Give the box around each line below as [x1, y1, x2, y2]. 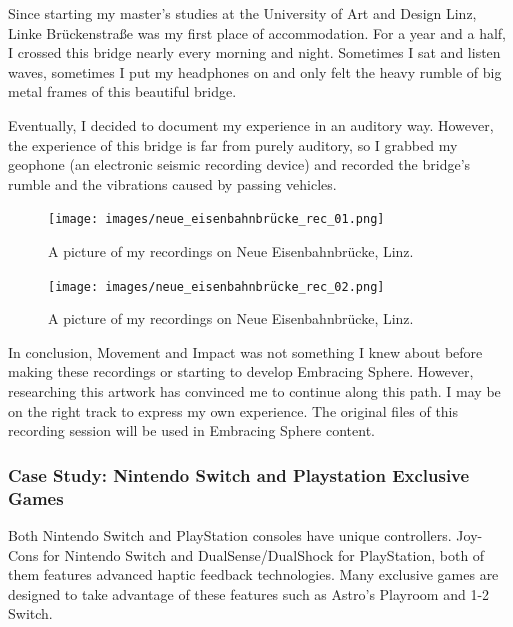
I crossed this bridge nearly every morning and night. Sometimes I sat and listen [8, 42, 501, 63]
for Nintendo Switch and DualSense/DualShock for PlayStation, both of [43, 544, 485, 565]
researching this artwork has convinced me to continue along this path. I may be [8, 381, 501, 402]
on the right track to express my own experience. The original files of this [8, 400, 459, 421]
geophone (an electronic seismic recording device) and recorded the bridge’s [8, 154, 471, 175]
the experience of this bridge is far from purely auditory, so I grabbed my [8, 134, 458, 155]
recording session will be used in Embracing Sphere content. [8, 420, 375, 441]
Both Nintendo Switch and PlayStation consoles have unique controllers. [8, 524, 452, 545]
